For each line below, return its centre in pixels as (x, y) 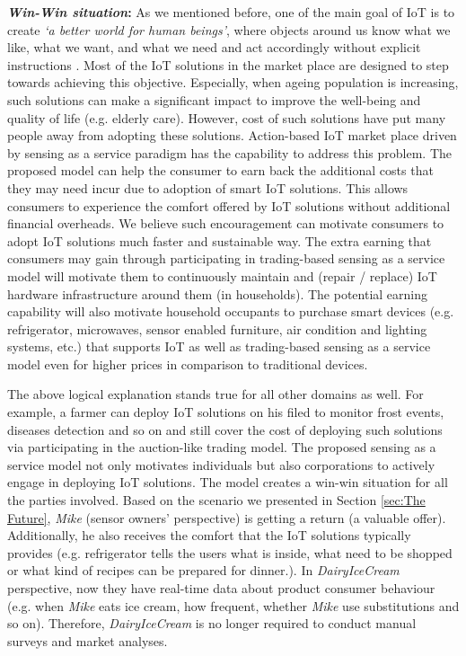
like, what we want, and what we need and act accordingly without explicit (214, 47)
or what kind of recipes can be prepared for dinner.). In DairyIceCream (203, 570)
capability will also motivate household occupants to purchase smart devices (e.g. (231, 311)
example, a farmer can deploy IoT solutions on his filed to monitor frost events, (226, 412)
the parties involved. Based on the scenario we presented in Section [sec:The (216, 500)
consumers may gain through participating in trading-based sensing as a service (226, 258)
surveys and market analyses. (88, 640)
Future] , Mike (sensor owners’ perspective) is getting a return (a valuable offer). (227, 517)
